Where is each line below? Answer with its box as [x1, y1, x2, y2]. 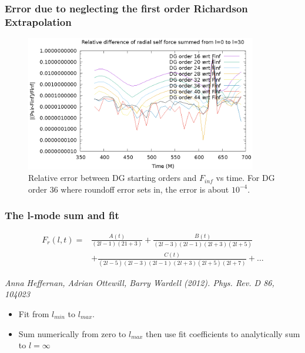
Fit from [18, 308, 49, 320]
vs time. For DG [216, 172, 275, 184]
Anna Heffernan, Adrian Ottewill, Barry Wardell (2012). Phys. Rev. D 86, [5, 276, 274, 288]
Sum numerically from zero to [18, 327, 126, 339]
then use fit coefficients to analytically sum [146, 327, 300, 339]
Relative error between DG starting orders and [28, 172, 197, 184]
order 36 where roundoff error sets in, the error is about [28, 183, 229, 195]
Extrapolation [5, 14, 72, 29]
